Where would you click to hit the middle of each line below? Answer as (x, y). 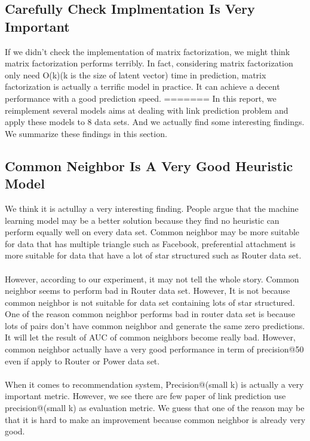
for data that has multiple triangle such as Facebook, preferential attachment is (150, 243)
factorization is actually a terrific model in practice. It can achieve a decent (142, 86)
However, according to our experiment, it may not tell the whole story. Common (152, 279)
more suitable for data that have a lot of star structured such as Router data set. (153, 255)
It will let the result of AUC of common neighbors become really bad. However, (150, 337)
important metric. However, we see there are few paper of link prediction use (145, 396)
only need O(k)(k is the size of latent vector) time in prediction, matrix (136, 74)
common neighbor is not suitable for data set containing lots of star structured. (150, 302)
